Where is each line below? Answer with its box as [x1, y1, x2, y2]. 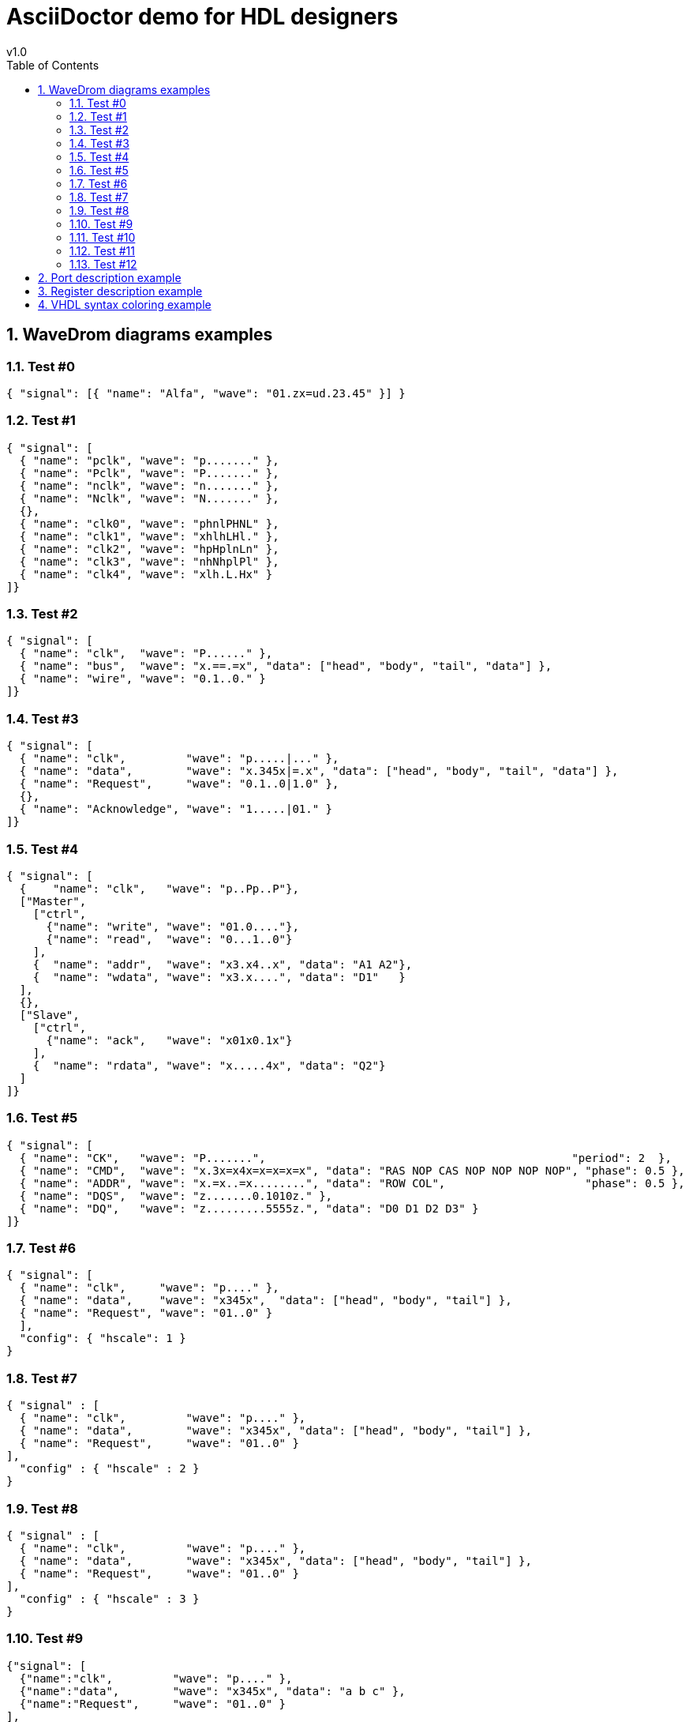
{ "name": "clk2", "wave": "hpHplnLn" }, [19, 542, 279, 555]
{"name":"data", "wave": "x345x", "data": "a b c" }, [19, 1684, 406, 1698]
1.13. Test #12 [69, 257, 137, 271]
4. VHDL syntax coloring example [38, 297, 212, 311]
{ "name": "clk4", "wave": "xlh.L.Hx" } [19, 567, 273, 581]
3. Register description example [38, 284, 203, 298]
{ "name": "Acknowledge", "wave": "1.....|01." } [19, 803, 333, 816]
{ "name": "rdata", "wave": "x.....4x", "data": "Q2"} [32, 1058, 386, 1072]
